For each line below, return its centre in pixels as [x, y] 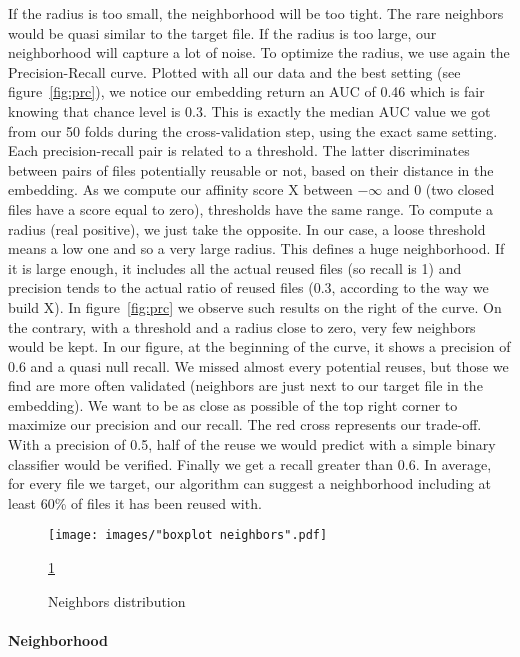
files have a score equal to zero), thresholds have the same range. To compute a [251, 208]
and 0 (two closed [440, 189]
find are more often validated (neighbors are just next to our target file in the [245, 385]
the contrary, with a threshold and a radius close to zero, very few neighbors [242, 326]
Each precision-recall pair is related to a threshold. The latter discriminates [239, 150]
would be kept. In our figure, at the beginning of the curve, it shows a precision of [259, 346]
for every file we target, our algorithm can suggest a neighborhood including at [250, 483]
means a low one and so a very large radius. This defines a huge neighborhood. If [256, 248]
